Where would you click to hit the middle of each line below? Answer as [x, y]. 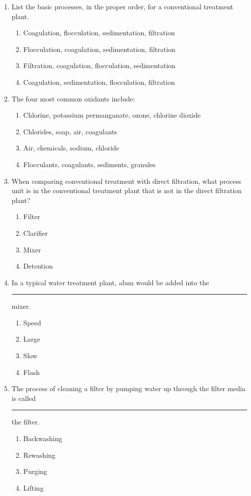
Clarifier [36, 233]
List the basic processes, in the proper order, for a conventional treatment [122, 6]
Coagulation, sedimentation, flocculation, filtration [99, 82]
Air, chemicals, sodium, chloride [71, 148]
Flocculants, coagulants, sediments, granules [89, 164]
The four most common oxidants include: [73, 98]
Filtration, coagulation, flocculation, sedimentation [99, 65]
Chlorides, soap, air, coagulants [70, 131]
